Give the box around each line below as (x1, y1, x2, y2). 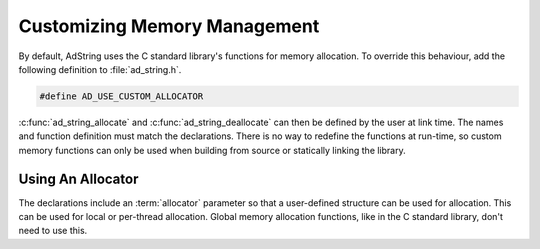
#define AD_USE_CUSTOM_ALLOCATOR (39, 90, 204, 102)
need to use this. (18, 225, 88, 237)
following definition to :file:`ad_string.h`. (18, 63, 182, 75)
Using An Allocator (18, 170, 139, 187)
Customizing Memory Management (18, 15, 320, 37)
